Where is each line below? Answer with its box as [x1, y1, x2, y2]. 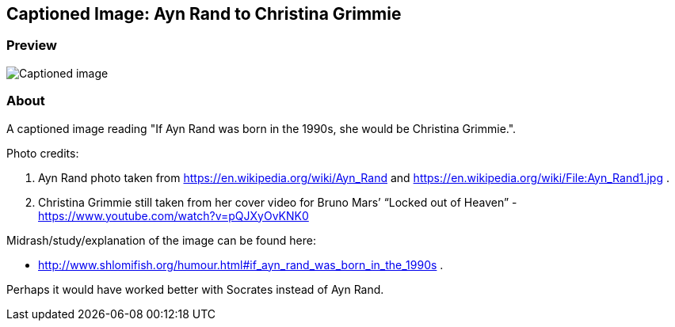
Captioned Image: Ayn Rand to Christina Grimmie [6, 4, 402, 24]
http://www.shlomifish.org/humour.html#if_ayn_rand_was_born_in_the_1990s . [38, 257, 444, 272]
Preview [6, 37, 57, 54]
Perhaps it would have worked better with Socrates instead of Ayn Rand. [6, 282, 384, 296]
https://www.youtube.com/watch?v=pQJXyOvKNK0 [38, 208, 309, 222]
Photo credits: [6, 146, 79, 160]
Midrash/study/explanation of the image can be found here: [6, 233, 316, 247]
